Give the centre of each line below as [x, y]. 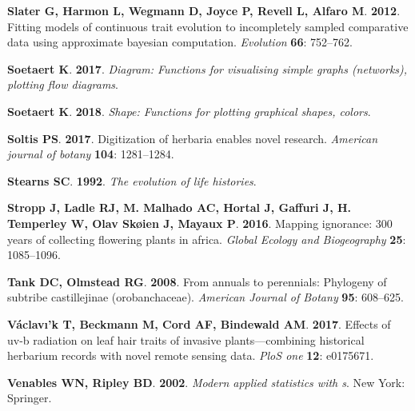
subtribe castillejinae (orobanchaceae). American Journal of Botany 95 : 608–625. [206, 297]
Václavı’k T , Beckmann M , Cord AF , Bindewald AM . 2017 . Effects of [199, 323]
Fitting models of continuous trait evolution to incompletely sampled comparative [208, 26]
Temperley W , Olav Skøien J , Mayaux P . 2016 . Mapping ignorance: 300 [200, 223]
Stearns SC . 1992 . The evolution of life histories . [132, 180]
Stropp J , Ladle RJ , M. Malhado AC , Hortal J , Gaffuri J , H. [180, 207]
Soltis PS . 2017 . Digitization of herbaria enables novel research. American [193, 138]
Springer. [30, 398]
